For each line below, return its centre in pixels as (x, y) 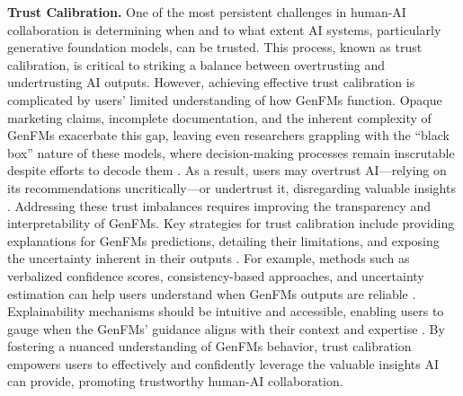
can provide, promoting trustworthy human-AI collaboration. (175, 381)
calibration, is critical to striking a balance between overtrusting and (196, 64)
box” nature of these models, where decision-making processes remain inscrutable (231, 152)
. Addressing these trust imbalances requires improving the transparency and (219, 205)
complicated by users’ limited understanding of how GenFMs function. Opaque (225, 99)
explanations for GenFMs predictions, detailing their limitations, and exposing (223, 240)
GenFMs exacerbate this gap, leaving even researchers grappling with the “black (228, 135)
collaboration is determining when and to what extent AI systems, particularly (224, 29)
